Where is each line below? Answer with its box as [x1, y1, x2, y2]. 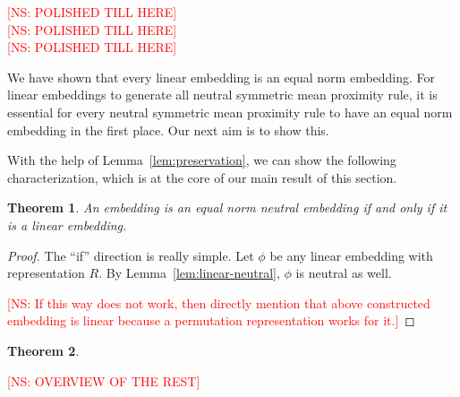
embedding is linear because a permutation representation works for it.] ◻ [7, 311, 415, 330]
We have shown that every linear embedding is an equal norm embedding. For [7, 67, 436, 86]
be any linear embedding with [269, 246, 433, 264]
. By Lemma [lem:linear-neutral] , [98, 263, 280, 282]
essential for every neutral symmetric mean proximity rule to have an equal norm [7, 102, 453, 121]
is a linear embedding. [7, 215, 127, 234]
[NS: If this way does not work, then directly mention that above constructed [7, 293, 430, 312]
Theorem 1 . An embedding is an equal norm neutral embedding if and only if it [7, 198, 447, 217]
